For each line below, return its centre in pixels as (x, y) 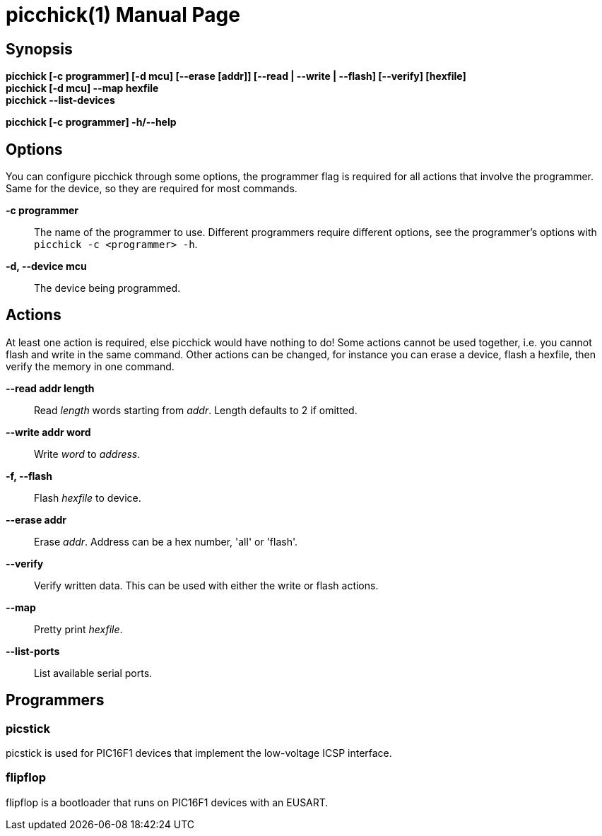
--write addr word (48, 432)
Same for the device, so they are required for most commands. (152, 189)
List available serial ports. (93, 673)
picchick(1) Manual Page (123, 15)
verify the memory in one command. (90, 366)
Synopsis (39, 49)
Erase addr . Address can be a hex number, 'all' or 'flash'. (166, 541)
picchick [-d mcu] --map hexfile (82, 88)
